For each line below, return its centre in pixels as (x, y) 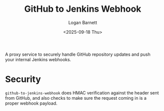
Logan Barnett (83, 22)
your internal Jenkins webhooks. (38, 59)
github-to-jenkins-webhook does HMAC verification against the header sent (82, 93)
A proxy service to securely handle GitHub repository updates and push (78, 54)
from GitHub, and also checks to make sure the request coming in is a (76, 98)
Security (23, 79)
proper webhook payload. (31, 103)
